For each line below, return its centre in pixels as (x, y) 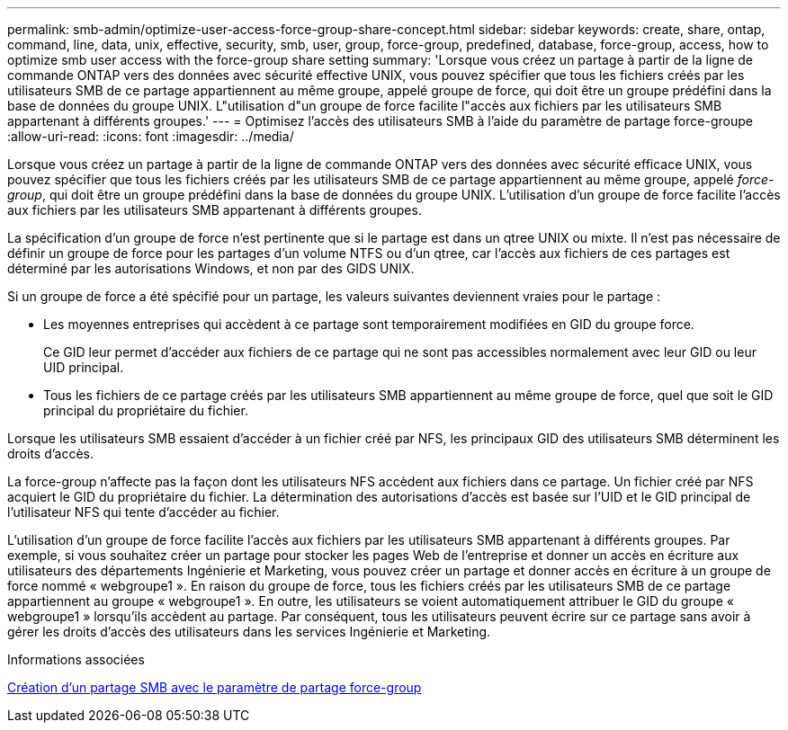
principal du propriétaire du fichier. (146, 410)
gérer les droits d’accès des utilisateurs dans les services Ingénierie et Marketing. (249, 632)
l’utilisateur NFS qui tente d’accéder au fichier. (143, 512)
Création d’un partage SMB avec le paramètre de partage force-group (215, 687)
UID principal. (84, 367)
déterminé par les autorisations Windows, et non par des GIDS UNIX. (211, 268)
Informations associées (76, 659)
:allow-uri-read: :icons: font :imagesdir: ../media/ (151, 136)
